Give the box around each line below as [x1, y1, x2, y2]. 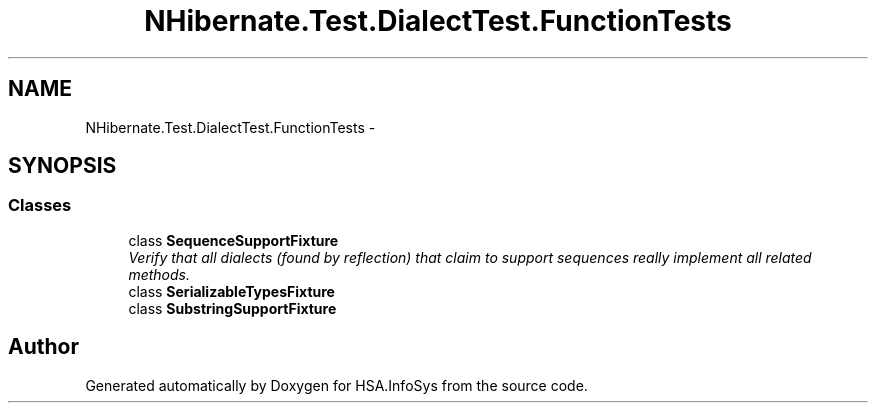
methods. [128, 265, 190, 283]
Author [8, 334, 79, 360]
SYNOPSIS [8, 153, 117, 179]
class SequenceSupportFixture [128, 231, 339, 249]
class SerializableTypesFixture [128, 282, 335, 300]
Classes [8, 195, 72, 216]
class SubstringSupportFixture [128, 299, 337, 317]
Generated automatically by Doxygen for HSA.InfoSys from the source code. [85, 376, 588, 394]
